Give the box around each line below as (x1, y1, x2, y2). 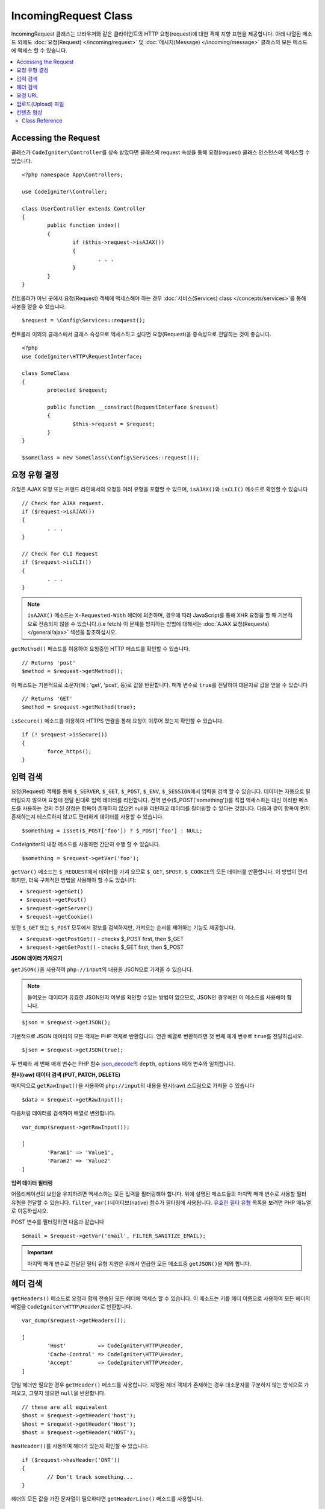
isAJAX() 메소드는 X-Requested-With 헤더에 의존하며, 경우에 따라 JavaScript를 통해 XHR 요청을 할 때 (27, 611, 277, 619)
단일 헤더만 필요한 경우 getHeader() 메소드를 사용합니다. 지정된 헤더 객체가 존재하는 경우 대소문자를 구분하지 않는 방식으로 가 (11, 1381, 309, 1388)
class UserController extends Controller (22, 205, 146, 212)
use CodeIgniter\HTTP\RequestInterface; (22, 353, 143, 360)
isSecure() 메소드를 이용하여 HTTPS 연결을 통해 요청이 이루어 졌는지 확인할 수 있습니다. (11, 717, 224, 724)
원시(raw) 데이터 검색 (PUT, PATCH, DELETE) (11, 1071, 120, 1078)
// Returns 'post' (22, 659, 76, 666)
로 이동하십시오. (11, 1207, 49, 1214)
